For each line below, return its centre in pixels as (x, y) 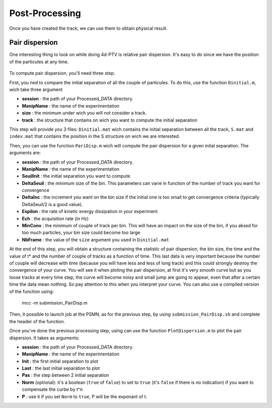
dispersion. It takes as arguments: (45, 338)
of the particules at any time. (39, 62)
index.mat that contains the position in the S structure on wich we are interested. (95, 136)
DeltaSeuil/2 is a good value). (52, 204)
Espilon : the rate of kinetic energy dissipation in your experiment (90, 212)
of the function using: (31, 291)
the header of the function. (37, 321)
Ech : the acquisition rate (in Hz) (55, 218)
